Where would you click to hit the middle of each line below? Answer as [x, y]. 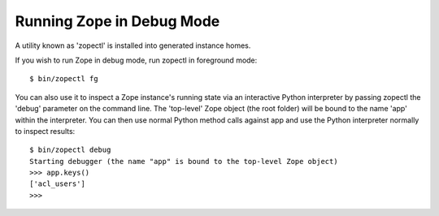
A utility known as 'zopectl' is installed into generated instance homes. [133, 45]
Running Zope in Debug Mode [117, 21]
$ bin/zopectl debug [70, 150]
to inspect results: [45, 131]
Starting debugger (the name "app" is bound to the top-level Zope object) [184, 161]
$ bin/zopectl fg [64, 79]
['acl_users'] [57, 184]
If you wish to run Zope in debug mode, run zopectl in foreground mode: [136, 60]
